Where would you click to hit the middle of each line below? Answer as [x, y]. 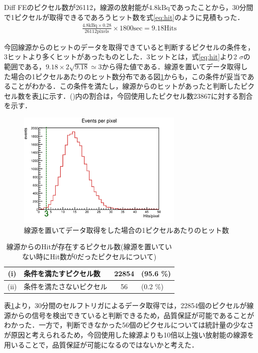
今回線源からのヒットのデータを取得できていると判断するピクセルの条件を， [129, 47]
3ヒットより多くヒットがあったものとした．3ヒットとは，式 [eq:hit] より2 [121, 57]
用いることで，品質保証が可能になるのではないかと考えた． [101, 344]
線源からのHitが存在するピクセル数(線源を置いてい [89, 247]
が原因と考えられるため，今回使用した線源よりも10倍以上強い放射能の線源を [129, 335]
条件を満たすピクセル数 [62, 273]
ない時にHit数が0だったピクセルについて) [89, 256]
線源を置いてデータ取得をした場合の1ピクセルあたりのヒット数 [127, 230]
